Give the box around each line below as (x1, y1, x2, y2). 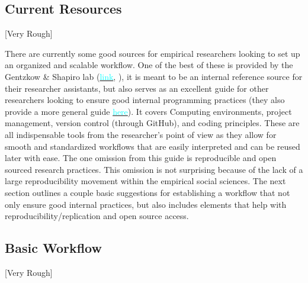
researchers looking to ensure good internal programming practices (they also (5, 94, 285, 106)
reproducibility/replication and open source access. (5, 210, 189, 222)
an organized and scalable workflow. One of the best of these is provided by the (5, 59, 293, 71)
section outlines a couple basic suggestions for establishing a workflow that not (5, 186, 290, 198)
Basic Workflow (5, 239, 102, 257)
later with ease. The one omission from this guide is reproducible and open (5, 152, 277, 164)
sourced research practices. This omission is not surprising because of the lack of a (5, 163, 303, 175)
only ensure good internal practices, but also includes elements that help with (5, 198, 287, 210)
